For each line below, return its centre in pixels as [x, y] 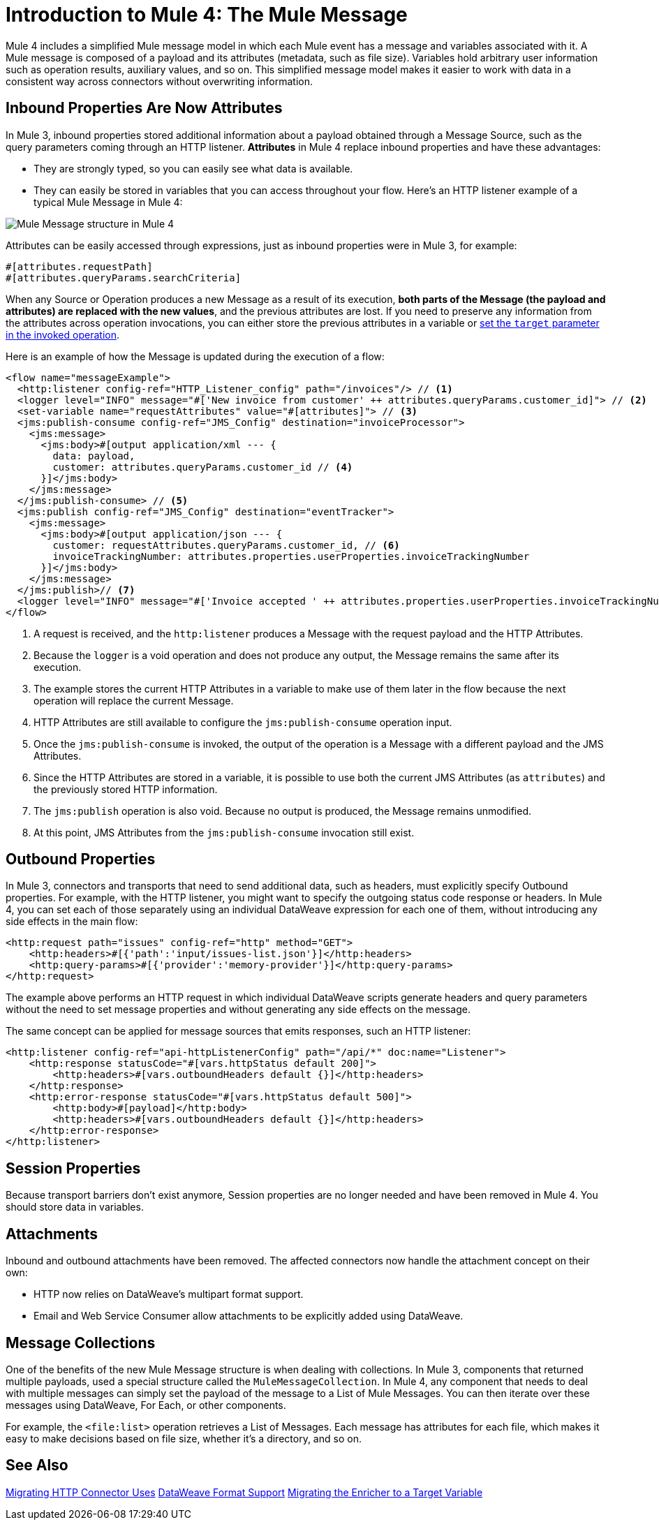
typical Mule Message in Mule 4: [108, 202]
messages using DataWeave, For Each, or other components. [146, 1405]
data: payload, [94, 456]
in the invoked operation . [62, 334]
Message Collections [81, 1343]
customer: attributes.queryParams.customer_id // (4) [203, 467]
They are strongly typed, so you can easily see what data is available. [193, 168]
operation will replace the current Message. [134, 700]
